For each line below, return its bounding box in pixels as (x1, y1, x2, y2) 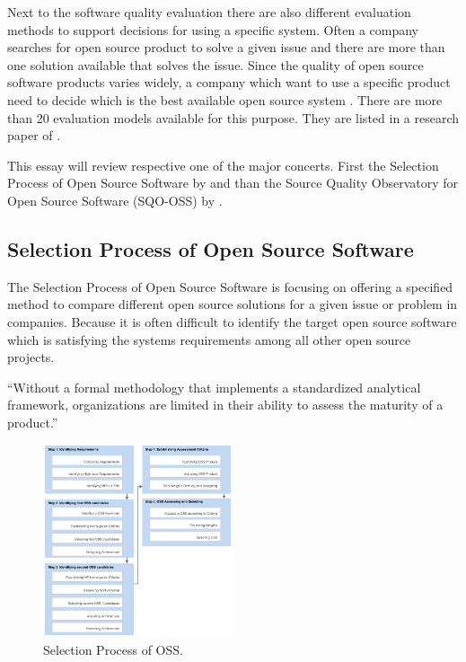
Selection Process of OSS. (43, 640, 183, 658)
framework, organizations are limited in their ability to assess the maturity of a (7, 395, 444, 414)
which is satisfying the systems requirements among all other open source (7, 330, 411, 349)
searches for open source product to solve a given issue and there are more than (7, 38, 445, 57)
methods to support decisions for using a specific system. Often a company (7, 20, 419, 39)
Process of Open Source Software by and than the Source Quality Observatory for (7, 173, 459, 192)
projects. (7, 348, 55, 366)
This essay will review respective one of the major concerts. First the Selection (7, 155, 439, 174)
